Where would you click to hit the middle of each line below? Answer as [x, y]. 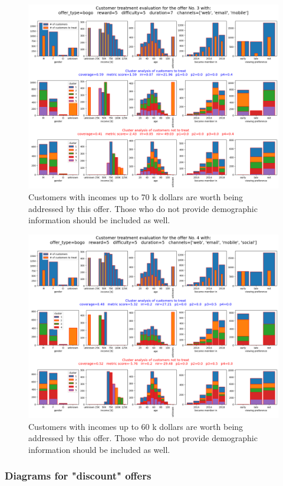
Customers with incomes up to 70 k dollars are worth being [136, 196]
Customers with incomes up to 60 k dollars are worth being [136, 426]
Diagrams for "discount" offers [78, 476]
